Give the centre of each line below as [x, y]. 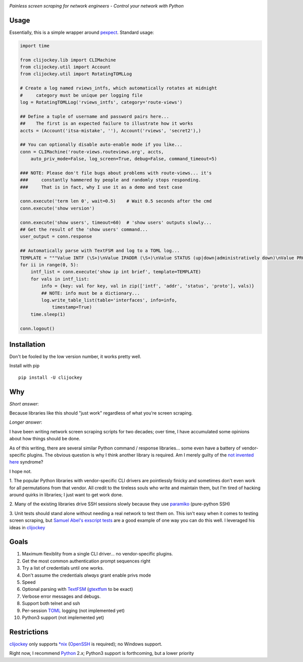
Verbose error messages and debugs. [61, 596]
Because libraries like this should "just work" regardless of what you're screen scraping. [101, 413]
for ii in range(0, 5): [49, 265]
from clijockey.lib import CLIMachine [68, 60]
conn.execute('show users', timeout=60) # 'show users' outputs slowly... [116, 222]
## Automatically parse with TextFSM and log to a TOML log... [100, 251]
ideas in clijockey [27, 527]
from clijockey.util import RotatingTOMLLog [76, 74]
